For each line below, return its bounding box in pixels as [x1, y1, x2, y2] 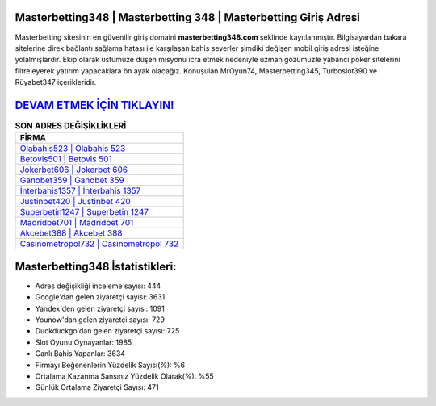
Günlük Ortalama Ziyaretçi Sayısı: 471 [35, 383, 159, 392]
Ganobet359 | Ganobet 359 [19, 174, 124, 186]
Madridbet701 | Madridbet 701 [19, 217, 134, 228]
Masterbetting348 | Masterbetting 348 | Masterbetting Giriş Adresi [15, 10, 361, 24]
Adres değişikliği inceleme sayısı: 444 [35, 281, 161, 291]
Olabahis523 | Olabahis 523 [19, 143, 126, 154]
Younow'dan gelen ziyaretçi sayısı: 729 [35, 315, 166, 324]
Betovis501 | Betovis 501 [19, 153, 112, 165]
